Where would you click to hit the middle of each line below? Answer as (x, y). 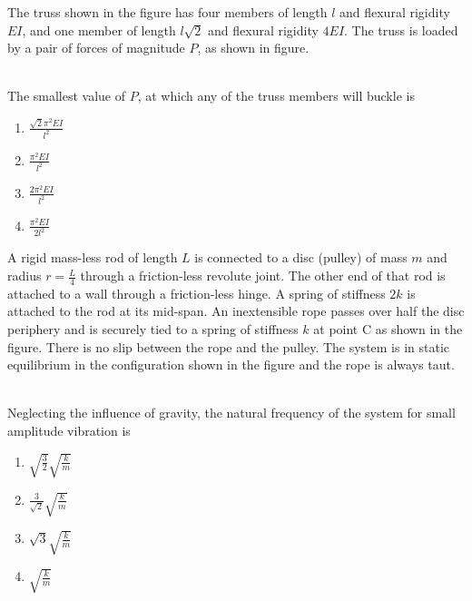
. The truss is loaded (401, 30)
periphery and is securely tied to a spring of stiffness (153, 329)
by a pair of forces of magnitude (96, 48)
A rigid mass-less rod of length (93, 257)
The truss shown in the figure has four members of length (167, 12)
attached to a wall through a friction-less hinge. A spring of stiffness (197, 293)
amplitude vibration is (69, 431)
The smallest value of (67, 96)
